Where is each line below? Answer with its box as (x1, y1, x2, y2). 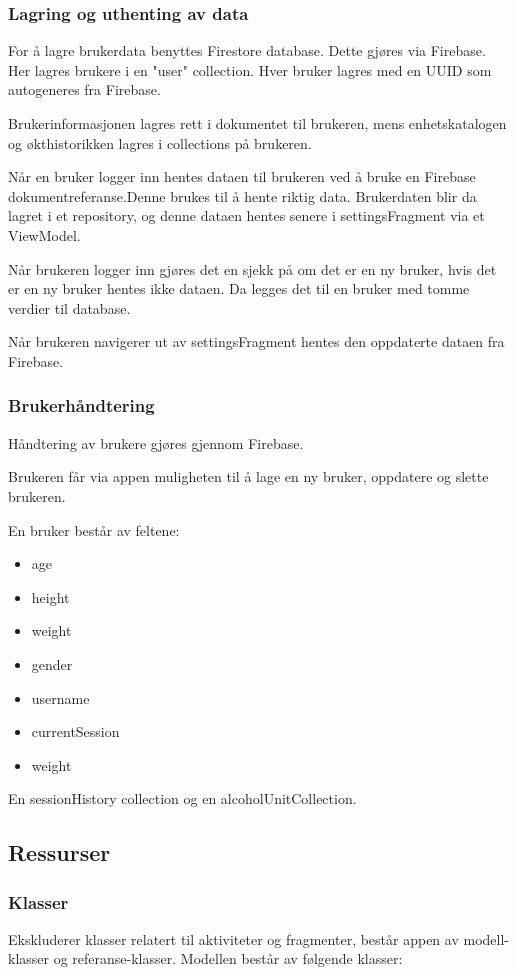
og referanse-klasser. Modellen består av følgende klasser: (53, 948, 403, 969)
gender (31, 653, 73, 674)
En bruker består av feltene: (8, 519, 180, 540)
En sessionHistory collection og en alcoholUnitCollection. (8, 788, 357, 809)
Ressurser (8, 837, 111, 868)
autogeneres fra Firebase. (8, 79, 161, 100)
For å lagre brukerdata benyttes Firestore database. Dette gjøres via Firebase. (8, 40, 486, 61)
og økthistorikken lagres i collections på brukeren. (8, 132, 312, 153)
